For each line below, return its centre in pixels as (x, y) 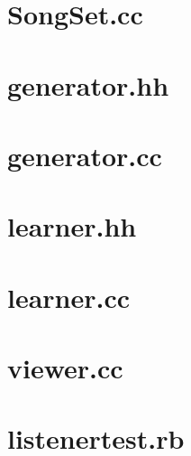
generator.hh (88, 84)
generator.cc (85, 155)
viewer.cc (65, 368)
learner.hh (72, 226)
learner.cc (69, 297)
